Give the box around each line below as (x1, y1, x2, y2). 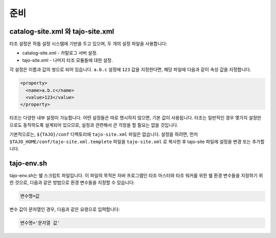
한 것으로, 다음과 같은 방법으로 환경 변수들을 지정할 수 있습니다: (9, 179, 135, 186)
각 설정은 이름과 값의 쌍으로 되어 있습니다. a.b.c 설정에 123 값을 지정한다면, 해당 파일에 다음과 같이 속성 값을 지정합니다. (9, 66, 251, 73)
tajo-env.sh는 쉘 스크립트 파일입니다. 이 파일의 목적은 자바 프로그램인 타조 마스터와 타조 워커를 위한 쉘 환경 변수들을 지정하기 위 (9, 172, 263, 178)
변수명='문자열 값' (20, 220, 60, 226)
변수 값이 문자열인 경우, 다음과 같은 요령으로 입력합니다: (9, 206, 120, 212)
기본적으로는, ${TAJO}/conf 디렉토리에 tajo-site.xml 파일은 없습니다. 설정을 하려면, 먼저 (9, 131, 198, 137)
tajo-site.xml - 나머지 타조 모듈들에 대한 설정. (22, 57, 113, 63)
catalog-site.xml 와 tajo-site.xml (9, 27, 114, 36)
